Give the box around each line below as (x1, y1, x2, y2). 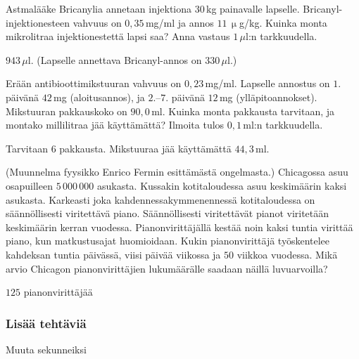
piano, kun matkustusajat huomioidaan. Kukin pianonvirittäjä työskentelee (6, 233, 330, 248)
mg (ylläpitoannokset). (219, 89, 317, 104)
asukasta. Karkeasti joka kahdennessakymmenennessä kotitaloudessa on (6, 192, 315, 207)
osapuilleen (6, 178, 53, 192)
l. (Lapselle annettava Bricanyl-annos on (27, 52, 202, 67)
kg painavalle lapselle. (206, 1, 300, 15)
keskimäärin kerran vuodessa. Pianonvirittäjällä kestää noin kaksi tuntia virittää (6, 219, 353, 234)
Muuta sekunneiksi (6, 341, 87, 356)
